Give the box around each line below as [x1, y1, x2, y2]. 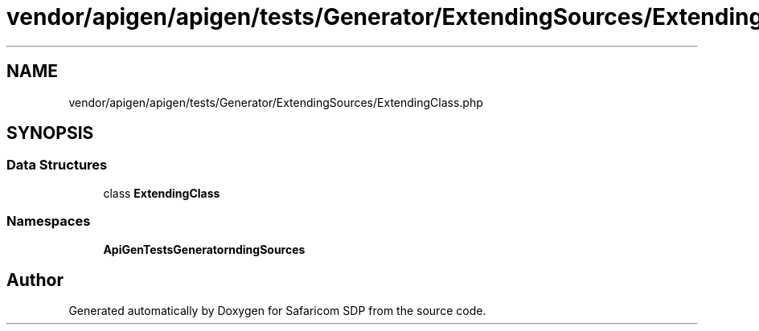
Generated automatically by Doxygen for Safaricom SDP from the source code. [68, 304, 486, 318]
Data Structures [6, 157, 108, 174]
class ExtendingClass [103, 186, 220, 200]
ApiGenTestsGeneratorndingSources [103, 242, 306, 256]
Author [6, 269, 64, 290]
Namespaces [6, 213, 91, 230]
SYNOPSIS [6, 123, 94, 144]
